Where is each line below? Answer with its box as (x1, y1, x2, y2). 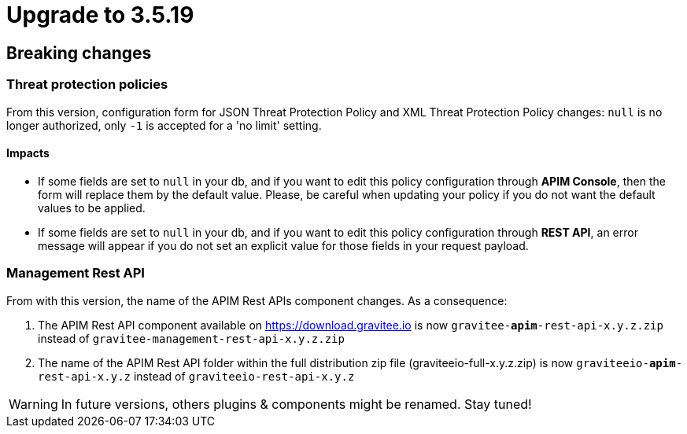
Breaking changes (6, 42, 152, 63)
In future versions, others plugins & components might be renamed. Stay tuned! (61, 395, 532, 412)
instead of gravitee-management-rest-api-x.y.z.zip (38, 331, 345, 345)
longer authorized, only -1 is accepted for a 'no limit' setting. (6, 118, 322, 132)
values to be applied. (38, 200, 146, 215)
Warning (9, 395, 58, 412)
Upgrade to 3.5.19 (6, 2, 194, 28)
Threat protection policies (6, 76, 168, 93)
